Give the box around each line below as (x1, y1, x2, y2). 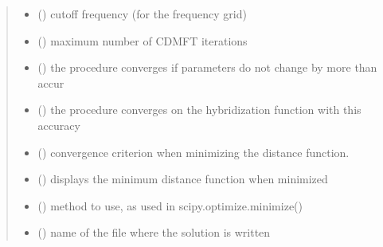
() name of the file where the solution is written (37, 224, 271, 241)
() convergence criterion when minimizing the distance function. (37, 143, 350, 160)
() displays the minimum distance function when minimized (37, 171, 328, 187)
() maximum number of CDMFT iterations (37, 32, 248, 49)
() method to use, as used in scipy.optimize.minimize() (37, 197, 303, 214)
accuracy (37, 116, 80, 133)
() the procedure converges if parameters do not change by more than (37, 59, 377, 76)
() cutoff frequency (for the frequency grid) (37, 6, 247, 22)
